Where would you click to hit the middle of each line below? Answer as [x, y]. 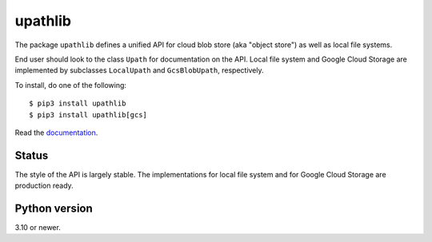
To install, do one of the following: [71, 85]
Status [32, 155]
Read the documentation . [56, 133]
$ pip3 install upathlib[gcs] [88, 115]
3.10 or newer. [38, 228]
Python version [54, 208]
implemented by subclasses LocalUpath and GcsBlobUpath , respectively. [139, 70]
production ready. [44, 186]
